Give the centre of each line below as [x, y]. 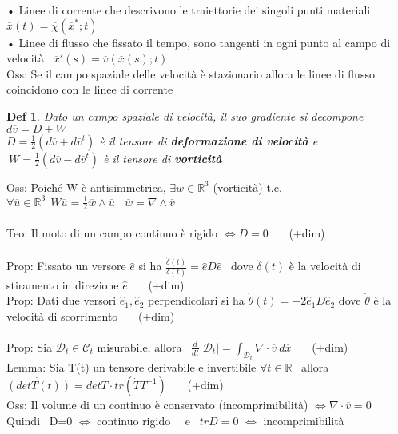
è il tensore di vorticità [162, 158]
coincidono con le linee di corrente [90, 89]
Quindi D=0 [40, 420]
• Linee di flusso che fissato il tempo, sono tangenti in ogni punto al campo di [199, 42]
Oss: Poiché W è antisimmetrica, [86, 187]
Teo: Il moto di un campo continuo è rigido [112, 233]
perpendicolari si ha [196, 300]
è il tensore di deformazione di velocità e [209, 140]
